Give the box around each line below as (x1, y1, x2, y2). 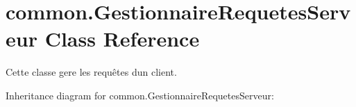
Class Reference (44, 24, 200, 53)
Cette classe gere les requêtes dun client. (6, 65, 177, 79)
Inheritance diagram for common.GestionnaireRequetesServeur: (6, 88, 274, 102)
